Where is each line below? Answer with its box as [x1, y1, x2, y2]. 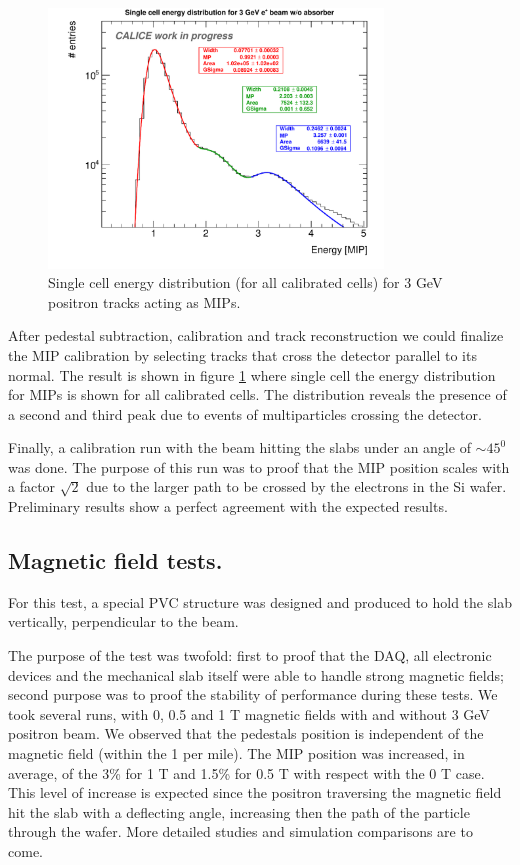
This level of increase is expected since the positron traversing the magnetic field [8, 782, 502, 803]
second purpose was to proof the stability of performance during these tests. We [8, 684, 498, 705]
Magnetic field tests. [8, 545, 223, 576]
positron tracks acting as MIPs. [48, 291, 241, 312]
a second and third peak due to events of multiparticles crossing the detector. [8, 403, 482, 424]
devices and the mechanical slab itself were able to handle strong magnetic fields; [8, 664, 504, 685]
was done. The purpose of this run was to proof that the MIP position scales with [8, 456, 510, 477]
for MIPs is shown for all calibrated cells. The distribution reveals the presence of [8, 384, 507, 405]
